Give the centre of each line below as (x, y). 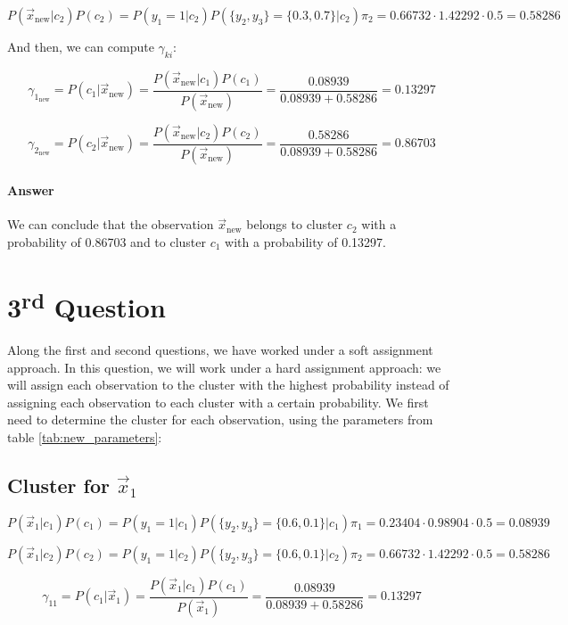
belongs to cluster (295, 224)
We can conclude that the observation (111, 224)
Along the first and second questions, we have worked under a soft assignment (220, 349)
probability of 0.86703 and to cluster (107, 241)
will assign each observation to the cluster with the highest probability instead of (228, 385)
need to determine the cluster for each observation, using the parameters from (220, 419)
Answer (31, 190)
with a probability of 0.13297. (306, 241)
